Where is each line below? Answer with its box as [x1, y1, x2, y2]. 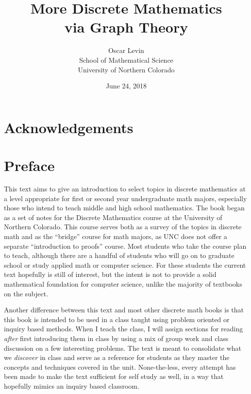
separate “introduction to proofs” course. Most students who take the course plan [4, 240, 247, 251]
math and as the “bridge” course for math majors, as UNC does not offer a [4, 231, 227, 241]
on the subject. [4, 288, 49, 298]
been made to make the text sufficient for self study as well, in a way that [4, 371, 224, 381]
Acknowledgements [4, 117, 134, 137]
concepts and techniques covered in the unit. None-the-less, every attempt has [4, 361, 236, 372]
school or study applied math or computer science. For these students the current [4, 259, 246, 270]
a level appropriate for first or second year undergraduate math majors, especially [4, 193, 247, 203]
